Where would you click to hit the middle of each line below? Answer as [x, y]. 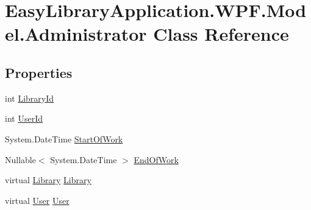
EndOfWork [156, 159]
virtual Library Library [48, 180]
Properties [39, 72]
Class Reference [221, 34]
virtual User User [37, 200]
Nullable [20, 159]
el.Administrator [76, 34]
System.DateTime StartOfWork [64, 138]
